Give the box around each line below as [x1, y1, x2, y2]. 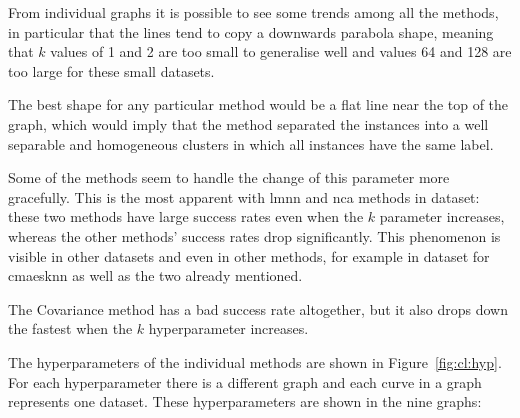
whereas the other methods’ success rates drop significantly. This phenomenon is [8, 225, 501, 246]
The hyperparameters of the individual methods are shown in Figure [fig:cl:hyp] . [8, 351, 502, 372]
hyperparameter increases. [148, 318, 309, 339]
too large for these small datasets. [8, 60, 215, 81]
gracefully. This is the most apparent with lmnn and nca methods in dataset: [8, 186, 480, 207]
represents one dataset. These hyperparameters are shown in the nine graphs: [8, 391, 482, 412]
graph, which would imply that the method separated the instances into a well [8, 113, 489, 134]
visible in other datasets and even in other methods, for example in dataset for [8, 245, 490, 266]
